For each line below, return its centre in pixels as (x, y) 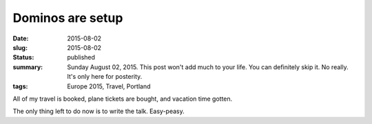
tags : (20, 86)
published (81, 58)
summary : (28, 67)
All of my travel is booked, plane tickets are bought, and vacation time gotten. (123, 99)
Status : (23, 58)
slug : (20, 47)
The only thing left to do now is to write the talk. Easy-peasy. (99, 111)
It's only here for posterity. (105, 77)
